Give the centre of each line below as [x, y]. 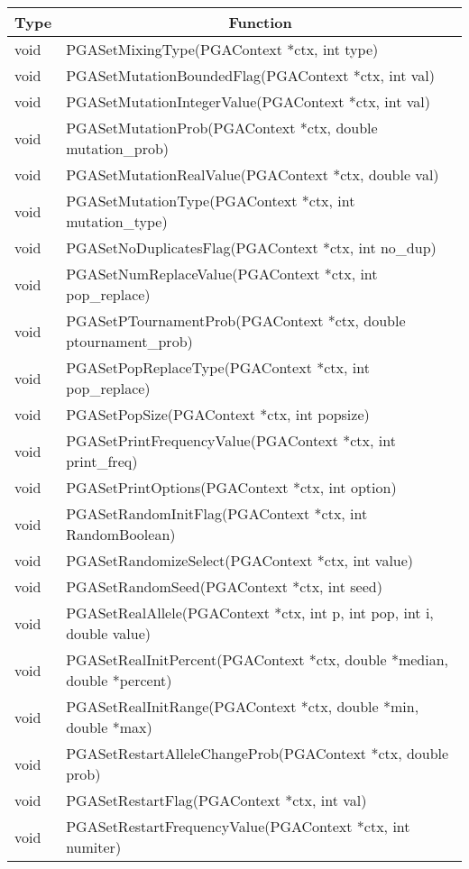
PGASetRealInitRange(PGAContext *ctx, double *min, [243, 706]
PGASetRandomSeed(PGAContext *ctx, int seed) [224, 586]
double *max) [109, 727]
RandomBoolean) [121, 534]
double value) [108, 633]
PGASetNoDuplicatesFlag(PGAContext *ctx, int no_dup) [251, 247]
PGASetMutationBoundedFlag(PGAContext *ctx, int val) [250, 75]
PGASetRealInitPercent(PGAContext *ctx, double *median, [257, 659]
